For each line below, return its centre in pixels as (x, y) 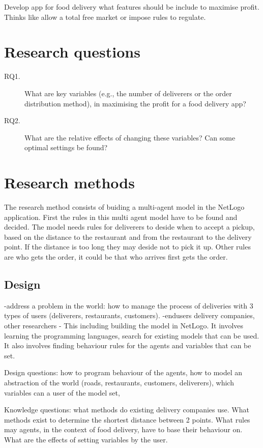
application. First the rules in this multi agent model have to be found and (121, 217)
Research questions (72, 52)
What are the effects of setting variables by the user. (86, 439)
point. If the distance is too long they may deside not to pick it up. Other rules (127, 247)
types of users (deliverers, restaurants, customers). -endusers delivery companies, (129, 315)
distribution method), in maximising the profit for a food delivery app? (135, 103)
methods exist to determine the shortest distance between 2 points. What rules (127, 419)
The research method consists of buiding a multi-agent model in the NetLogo (124, 207)
